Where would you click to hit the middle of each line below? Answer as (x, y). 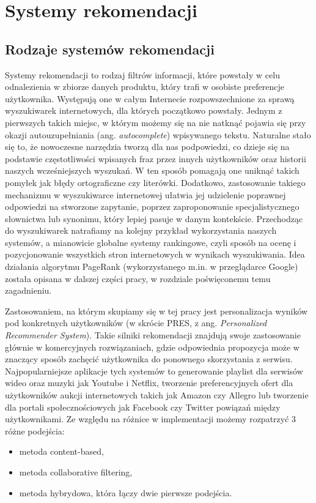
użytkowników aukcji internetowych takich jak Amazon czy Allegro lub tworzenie (157, 395)
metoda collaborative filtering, (76, 471)
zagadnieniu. (28, 290)
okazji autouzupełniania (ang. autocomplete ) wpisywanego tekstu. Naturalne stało (158, 134)
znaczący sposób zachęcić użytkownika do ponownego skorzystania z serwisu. (149, 359)
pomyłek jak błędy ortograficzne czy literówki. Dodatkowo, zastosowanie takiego (155, 182)
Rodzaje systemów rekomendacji (110, 49)
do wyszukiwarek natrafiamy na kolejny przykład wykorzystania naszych (141, 230)
